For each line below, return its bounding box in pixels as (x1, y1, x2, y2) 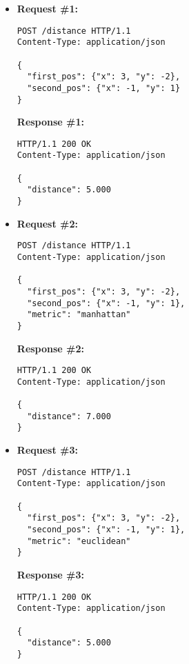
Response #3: (17, 567, 85, 581)
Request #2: (17, 216, 78, 230)
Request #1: (17, 1, 78, 15)
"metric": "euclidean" (27, 536, 131, 546)
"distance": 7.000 (27, 411, 111, 421)
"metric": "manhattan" (27, 310, 131, 320)
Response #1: (17, 114, 85, 129)
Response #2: (17, 341, 85, 355)
